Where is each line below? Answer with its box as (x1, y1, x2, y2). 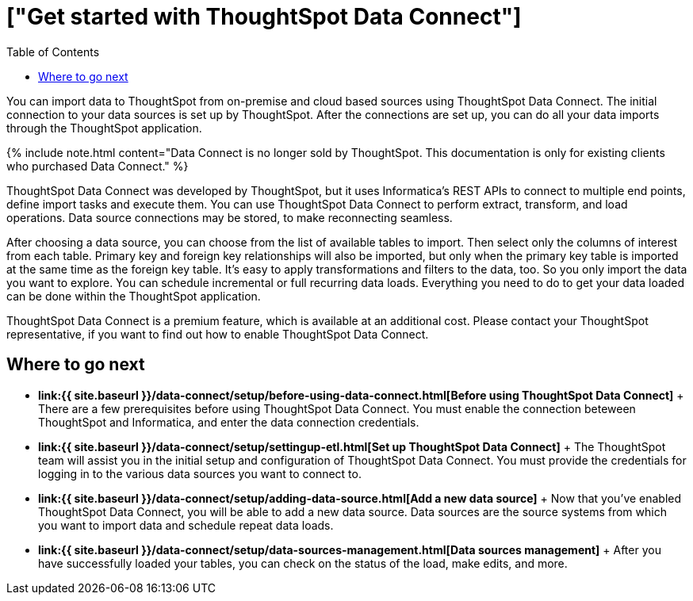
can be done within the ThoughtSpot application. (6, 289, 261, 303)
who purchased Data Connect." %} (6, 159, 189, 173)
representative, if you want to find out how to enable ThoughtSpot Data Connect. (6, 327, 429, 341)
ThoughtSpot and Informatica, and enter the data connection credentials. (38, 415, 419, 429)
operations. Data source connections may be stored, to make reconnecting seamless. (6, 210, 453, 224)
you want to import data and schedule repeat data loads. (38, 518, 334, 532)
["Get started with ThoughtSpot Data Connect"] (6, 3, 522, 30)
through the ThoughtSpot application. (6, 121, 202, 135)
